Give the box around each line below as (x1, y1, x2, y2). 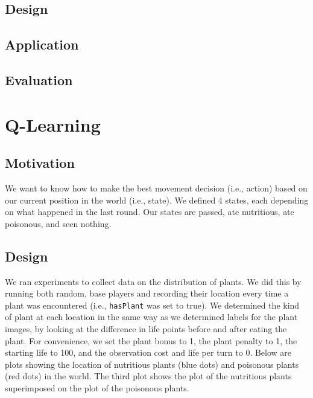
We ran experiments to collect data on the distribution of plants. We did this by (5, 275, 302, 287)
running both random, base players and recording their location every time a (5, 287, 289, 300)
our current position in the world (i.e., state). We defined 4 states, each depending (5, 193, 309, 206)
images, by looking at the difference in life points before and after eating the (5, 322, 287, 335)
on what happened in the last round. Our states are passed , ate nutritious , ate (5, 205, 294, 218)
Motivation (5, 153, 75, 172)
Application (5, 35, 79, 54)
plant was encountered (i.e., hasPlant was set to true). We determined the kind (5, 298, 300, 311)
